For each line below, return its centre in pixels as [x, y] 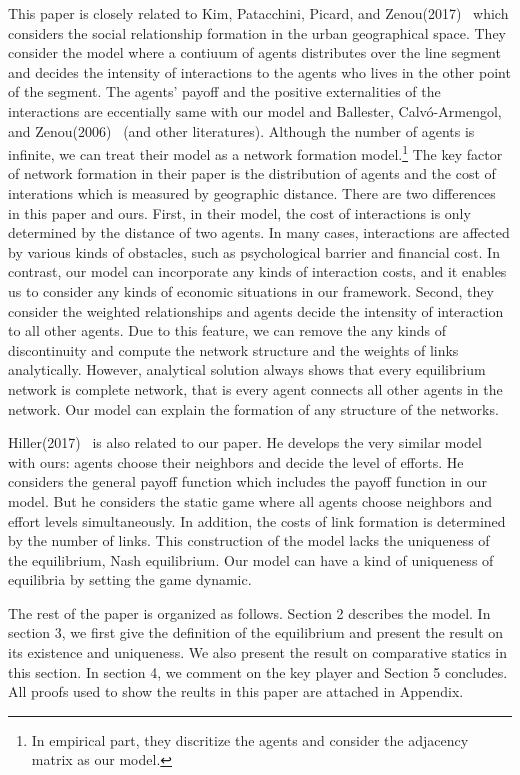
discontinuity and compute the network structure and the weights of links [233, 349]
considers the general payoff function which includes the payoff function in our [248, 481]
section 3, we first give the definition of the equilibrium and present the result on [256, 632]
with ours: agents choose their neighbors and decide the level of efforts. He [236, 461]
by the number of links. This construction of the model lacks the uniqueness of [249, 540]
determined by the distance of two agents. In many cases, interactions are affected [259, 232]
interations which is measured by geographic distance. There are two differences [252, 193]
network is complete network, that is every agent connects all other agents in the [255, 388]
